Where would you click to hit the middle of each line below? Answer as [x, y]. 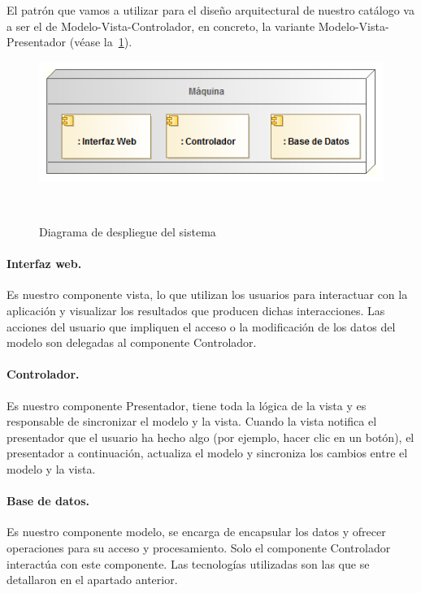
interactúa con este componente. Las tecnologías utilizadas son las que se [188, 563]
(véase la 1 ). [101, 42]
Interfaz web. [44, 264]
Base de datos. [48, 501]
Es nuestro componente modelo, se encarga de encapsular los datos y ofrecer [196, 532]
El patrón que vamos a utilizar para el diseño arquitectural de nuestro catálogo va [210, 10]
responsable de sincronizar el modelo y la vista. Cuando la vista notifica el [192, 421]
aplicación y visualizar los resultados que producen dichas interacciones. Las [196, 311]
